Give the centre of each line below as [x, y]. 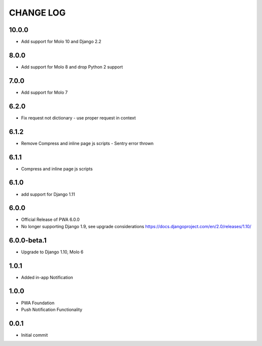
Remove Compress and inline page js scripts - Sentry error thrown [87, 143]
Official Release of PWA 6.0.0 [50, 220]
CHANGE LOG [37, 13]
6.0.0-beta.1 [28, 240]
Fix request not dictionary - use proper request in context [78, 118]
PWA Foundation [38, 303]
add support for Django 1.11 [48, 194]
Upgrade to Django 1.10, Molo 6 [52, 252]
